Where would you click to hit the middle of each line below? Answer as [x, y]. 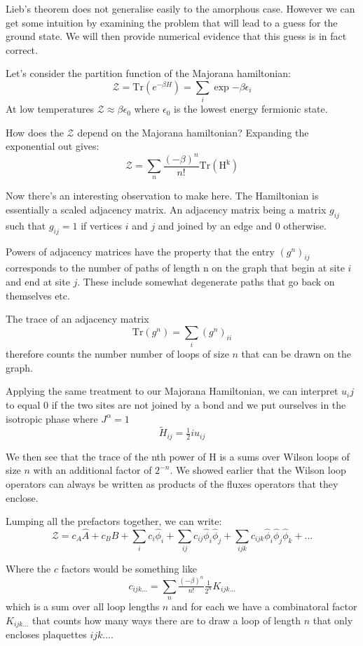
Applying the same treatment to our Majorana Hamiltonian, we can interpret [172, 391]
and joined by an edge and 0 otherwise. [242, 225]
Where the [28, 569]
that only [333, 620]
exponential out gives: [53, 146]
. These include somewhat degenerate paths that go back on [206, 282]
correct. [22, 49]
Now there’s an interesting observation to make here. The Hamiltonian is [162, 196]
